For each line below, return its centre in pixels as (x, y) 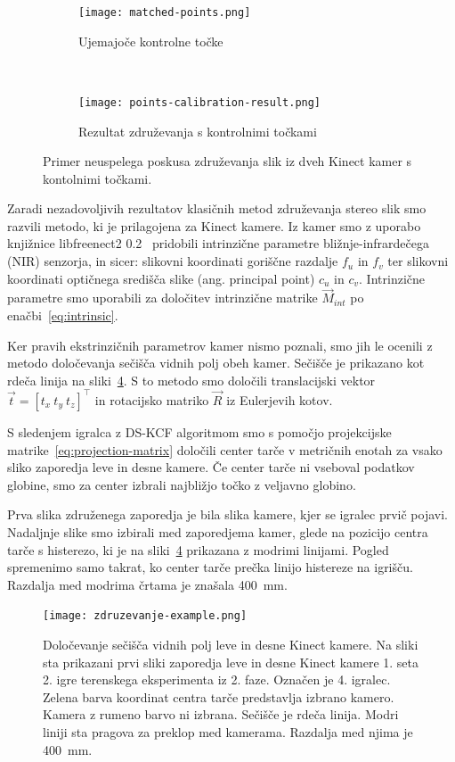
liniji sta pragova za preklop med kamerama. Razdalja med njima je (228, 731)
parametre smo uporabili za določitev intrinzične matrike (162, 298)
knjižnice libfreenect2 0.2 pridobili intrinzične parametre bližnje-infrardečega (218, 243)
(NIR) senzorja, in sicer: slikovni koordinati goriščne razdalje (173, 261)
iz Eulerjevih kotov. (280, 399)
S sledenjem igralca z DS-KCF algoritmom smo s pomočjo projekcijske (199, 431)
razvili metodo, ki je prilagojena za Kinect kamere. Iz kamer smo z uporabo (214, 225)
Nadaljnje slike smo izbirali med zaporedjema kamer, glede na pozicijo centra (218, 531)
